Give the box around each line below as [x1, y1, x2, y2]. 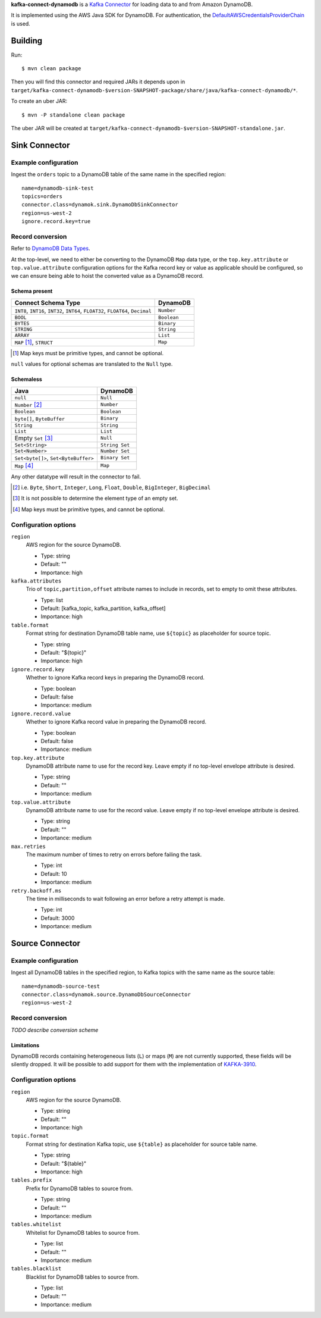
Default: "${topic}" [40, 649, 87, 656]
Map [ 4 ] [14, 461, 34, 469]
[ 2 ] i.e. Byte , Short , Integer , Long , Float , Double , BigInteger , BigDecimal [12, 484, 211, 491]
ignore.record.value [11, 710, 71, 717]
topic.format [11, 1132, 49, 1139]
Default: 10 [40, 870, 68, 877]
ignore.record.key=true [21, 218, 91, 225]
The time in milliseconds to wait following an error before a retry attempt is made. [26, 895, 225, 902]
